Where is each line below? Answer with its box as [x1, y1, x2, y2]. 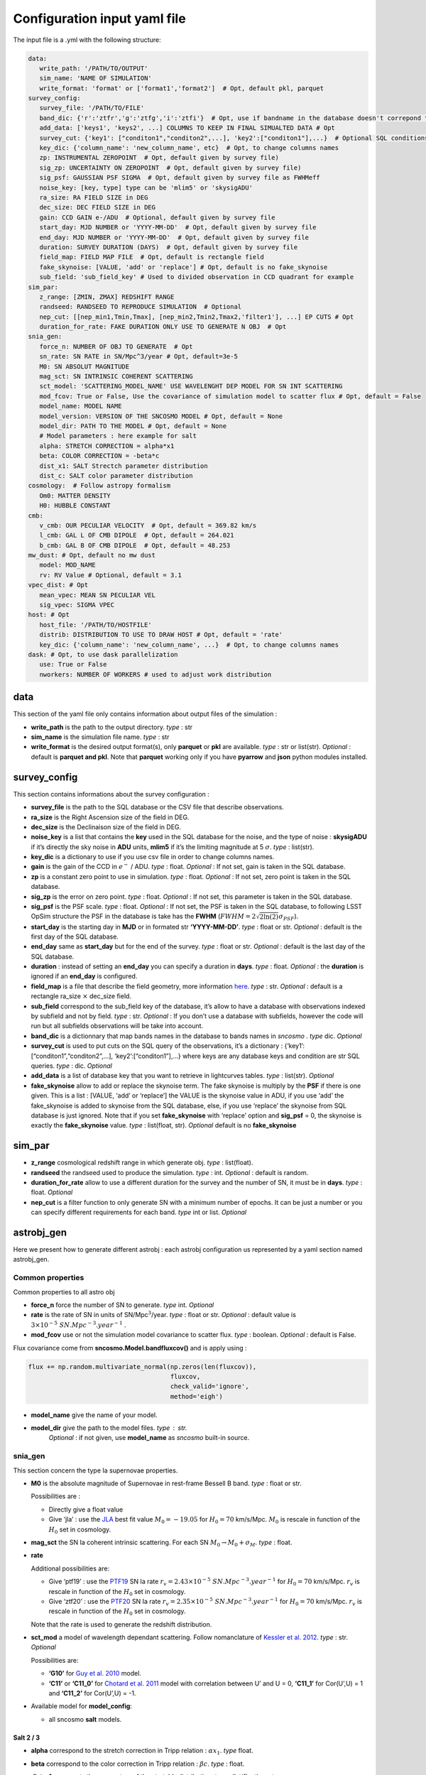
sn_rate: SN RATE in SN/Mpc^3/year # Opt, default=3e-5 [39, 352, 238, 361]
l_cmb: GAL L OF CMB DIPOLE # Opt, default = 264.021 [39, 531, 234, 540]
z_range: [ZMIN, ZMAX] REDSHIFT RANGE [39, 293, 175, 301]
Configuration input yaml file [13, 11, 186, 26]
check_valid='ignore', [170, 1382, 249, 1391]
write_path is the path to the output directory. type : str [31, 723, 193, 731]
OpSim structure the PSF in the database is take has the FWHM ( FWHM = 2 [31, 912, 256, 921]
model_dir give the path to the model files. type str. [31, 1424, 187, 1432]
